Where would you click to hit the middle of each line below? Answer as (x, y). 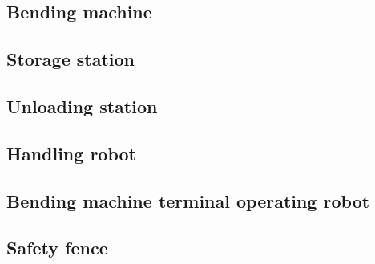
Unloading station (82, 106)
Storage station (71, 59)
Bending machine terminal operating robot (188, 200)
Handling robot (71, 153)
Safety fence (57, 248)
